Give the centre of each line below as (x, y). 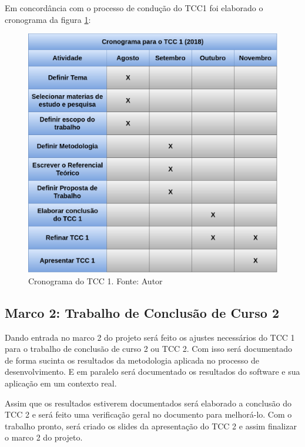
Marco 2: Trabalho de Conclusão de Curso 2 (142, 312)
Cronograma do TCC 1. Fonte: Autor (95, 280)
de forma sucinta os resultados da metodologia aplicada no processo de (132, 360)
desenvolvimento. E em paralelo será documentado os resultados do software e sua (152, 372)
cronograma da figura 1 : (48, 19)
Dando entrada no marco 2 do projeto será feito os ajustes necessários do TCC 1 (150, 337)
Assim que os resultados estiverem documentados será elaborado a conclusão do (148, 403)
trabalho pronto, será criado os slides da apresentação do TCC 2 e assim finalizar (151, 426)
